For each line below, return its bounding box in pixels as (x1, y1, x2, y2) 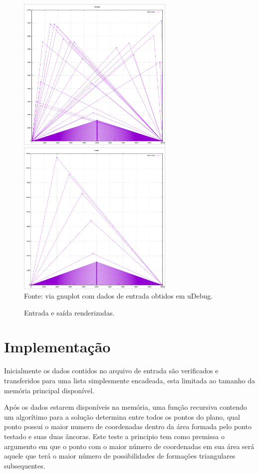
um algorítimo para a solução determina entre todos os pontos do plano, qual (4, 411, 240, 422)
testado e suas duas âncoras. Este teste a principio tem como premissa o (4, 431, 225, 441)
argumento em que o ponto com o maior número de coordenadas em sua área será (4, 441, 255, 451)
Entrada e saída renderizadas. (24, 307, 115, 317)
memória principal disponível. (4, 385, 95, 395)
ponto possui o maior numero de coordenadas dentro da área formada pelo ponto (4, 421, 252, 432)
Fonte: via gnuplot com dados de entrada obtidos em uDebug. (24, 291, 213, 301)
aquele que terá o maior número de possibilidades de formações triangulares (4, 451, 236, 461)
